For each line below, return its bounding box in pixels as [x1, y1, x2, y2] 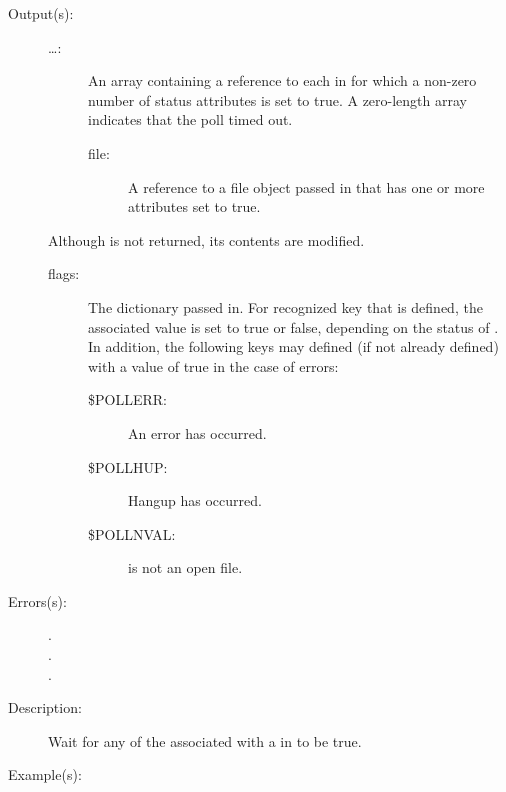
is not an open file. [128, 557, 243, 578]
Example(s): [8, 764, 82, 785]
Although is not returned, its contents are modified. [48, 229, 365, 250]
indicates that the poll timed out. [88, 109, 293, 130]
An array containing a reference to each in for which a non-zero [88, 70, 477, 91]
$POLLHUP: [88, 456, 168, 477]
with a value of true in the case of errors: [88, 355, 339, 376]
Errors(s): [8, 590, 67, 611]
